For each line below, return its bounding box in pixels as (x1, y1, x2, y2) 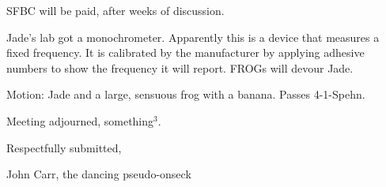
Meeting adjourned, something (6, 112, 154, 129)
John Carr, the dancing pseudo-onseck (6, 166, 191, 182)
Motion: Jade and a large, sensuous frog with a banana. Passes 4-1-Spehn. (6, 86, 365, 103)
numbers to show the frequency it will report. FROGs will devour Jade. (6, 59, 354, 76)
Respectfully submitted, (6, 139, 122, 155)
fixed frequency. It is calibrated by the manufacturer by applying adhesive (6, 44, 365, 61)
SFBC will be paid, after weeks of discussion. (6, 2, 225, 18)
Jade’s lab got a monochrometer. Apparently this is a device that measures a (6, 28, 380, 45)
